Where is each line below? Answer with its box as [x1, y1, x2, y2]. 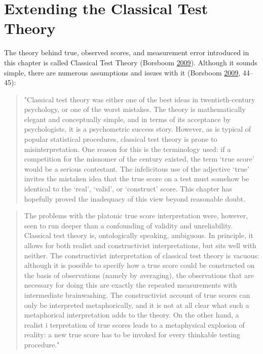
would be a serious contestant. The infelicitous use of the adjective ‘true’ [24, 163, 249, 174]
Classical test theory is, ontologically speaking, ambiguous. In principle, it [24, 230, 253, 241]
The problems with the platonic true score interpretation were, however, [24, 210, 248, 221]
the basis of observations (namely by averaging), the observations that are [24, 269, 254, 280]
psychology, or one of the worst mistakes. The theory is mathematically [24, 104, 246, 114]
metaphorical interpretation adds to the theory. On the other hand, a [24, 309, 239, 320]
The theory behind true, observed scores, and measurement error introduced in [4, 47, 249, 58]
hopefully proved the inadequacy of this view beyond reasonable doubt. [24, 193, 246, 204]
